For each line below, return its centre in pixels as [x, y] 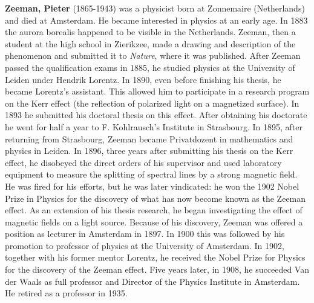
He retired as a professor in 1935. [66, 293]
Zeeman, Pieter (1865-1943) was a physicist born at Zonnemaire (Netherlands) [155, 8]
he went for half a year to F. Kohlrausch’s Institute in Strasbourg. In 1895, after [154, 126]
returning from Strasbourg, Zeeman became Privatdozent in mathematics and [149, 138]
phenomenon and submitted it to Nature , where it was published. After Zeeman [153, 55]
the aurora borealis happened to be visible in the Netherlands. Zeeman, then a [150, 32]
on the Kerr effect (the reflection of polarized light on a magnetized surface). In [152, 103]
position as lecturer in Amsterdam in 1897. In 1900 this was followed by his [145, 234]
